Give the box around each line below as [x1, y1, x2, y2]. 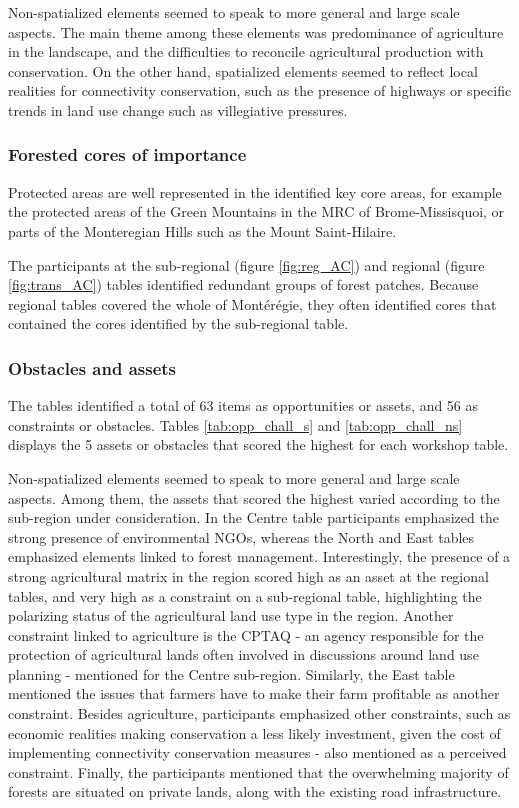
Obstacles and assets [8, 355, 177, 380]
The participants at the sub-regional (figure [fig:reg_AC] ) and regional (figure [8, 254, 485, 275]
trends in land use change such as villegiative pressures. [8, 99, 348, 120]
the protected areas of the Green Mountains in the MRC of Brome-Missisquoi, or [8, 201, 505, 222]
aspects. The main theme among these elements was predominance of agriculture [8, 21, 504, 42]
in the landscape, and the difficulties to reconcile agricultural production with [8, 41, 484, 62]
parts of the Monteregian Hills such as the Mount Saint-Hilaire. [8, 220, 397, 241]
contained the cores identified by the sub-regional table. [8, 313, 349, 334]
